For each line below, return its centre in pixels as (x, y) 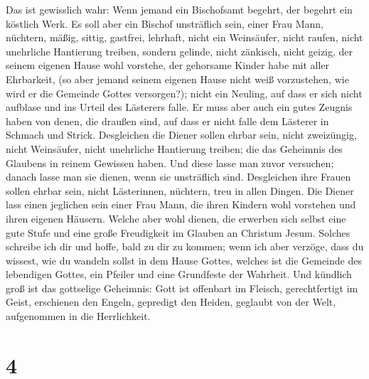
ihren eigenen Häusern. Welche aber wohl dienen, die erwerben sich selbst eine (176, 218)
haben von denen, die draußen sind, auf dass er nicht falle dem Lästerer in (167, 121)
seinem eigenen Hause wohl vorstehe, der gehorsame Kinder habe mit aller (168, 65)
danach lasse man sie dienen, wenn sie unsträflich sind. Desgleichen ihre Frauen (178, 177)
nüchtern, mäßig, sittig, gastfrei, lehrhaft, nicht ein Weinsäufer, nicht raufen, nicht (184, 37)
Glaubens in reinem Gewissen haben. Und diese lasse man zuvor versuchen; (170, 162)
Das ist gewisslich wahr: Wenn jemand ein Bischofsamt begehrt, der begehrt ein (179, 9)
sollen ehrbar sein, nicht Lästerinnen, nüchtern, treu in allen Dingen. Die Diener (180, 190)
